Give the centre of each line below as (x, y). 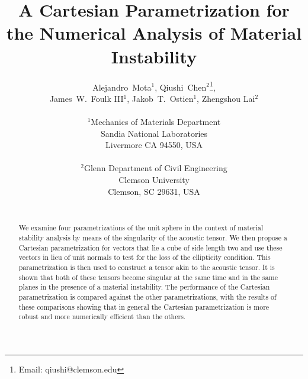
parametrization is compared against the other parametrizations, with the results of (147, 297)
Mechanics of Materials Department (156, 121)
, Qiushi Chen (181, 87)
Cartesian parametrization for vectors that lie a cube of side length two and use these (150, 247)
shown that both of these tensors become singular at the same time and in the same (148, 277)
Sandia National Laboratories (154, 133)
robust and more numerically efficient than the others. (102, 317)
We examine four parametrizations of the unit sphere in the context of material (141, 228)
